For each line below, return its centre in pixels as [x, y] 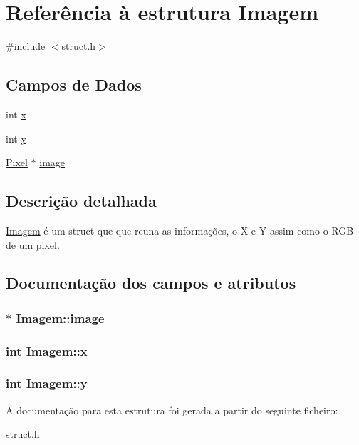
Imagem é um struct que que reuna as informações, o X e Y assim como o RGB [180, 230]
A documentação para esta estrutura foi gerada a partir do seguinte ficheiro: [172, 410]
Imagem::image [60, 318]
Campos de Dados [74, 85]
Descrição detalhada [81, 201]
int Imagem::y [47, 383]
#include [26, 46]
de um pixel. [33, 244]
